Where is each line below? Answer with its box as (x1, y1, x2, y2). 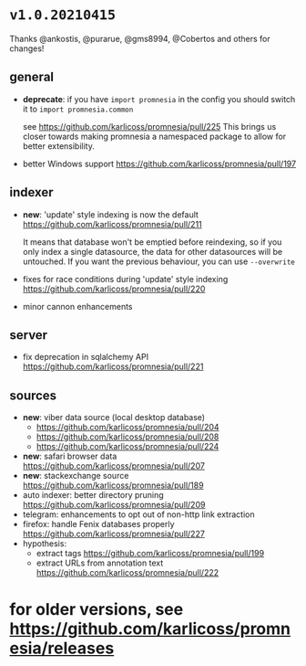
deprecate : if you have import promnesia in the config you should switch (22, 93, 296, 104)
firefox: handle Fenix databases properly (22, 519, 175, 530)
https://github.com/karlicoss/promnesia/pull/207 (22, 460, 205, 471)
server (9, 327, 48, 343)
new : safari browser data (22, 450, 117, 462)
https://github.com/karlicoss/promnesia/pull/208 (36, 431, 219, 442)
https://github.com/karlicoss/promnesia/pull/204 (36, 422, 220, 433)
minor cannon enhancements (22, 301, 134, 312)
